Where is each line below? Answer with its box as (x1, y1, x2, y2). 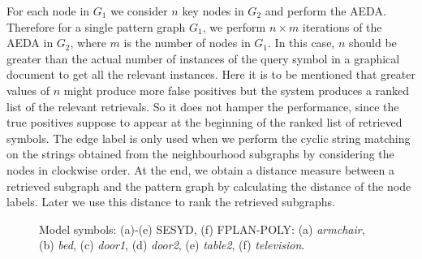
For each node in (6, 2, 90, 19)
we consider (110, 2, 168, 19)
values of (6, 81, 50, 98)
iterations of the (302, 18, 382, 35)
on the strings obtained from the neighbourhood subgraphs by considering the (6, 145, 394, 162)
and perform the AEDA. (265, 2, 386, 19)
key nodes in (182, 2, 244, 19)
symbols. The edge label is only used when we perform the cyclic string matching (6, 129, 411, 146)
